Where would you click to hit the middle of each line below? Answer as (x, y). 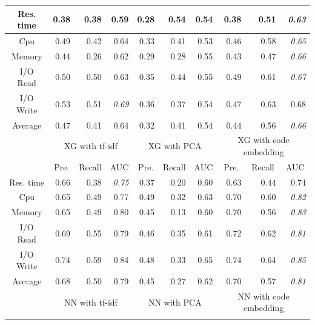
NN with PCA (175, 302)
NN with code (264, 296)
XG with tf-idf (91, 146)
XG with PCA (175, 146)
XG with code (264, 140)
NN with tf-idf (91, 302)
